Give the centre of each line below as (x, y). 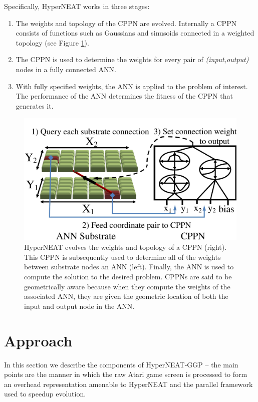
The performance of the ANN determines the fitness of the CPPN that (124, 96)
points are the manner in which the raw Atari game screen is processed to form (126, 374)
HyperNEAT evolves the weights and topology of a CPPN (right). (125, 247)
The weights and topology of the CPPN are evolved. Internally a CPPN (126, 23)
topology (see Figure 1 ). (52, 42)
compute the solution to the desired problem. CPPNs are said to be (128, 277)
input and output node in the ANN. (79, 306)
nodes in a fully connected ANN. (66, 69)
